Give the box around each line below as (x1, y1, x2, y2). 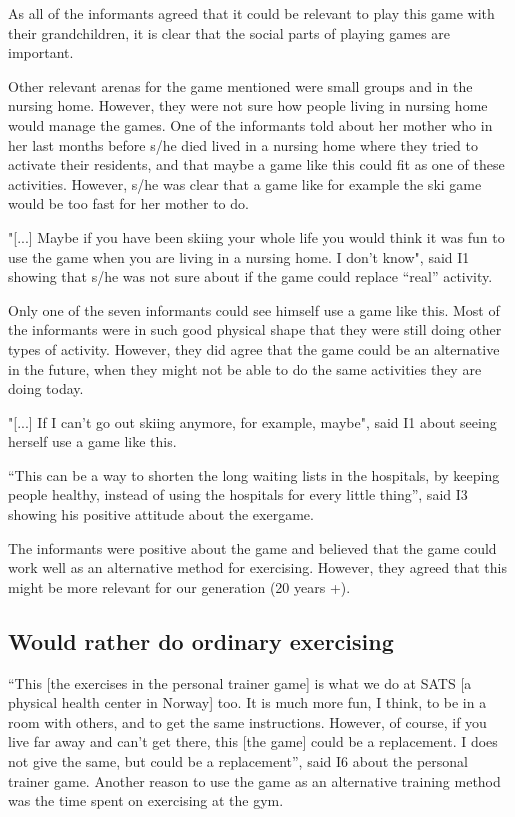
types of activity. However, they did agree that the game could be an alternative (8, 338, 500, 359)
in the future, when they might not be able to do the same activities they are (8, 358, 482, 379)
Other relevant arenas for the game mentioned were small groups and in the (8, 75, 473, 96)
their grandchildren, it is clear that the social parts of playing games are (8, 22, 450, 43)
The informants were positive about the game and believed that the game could (8, 537, 497, 558)
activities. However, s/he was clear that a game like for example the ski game (8, 173, 482, 194)
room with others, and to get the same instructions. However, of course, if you (8, 711, 487, 732)
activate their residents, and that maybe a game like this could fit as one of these (8, 154, 505, 175)
